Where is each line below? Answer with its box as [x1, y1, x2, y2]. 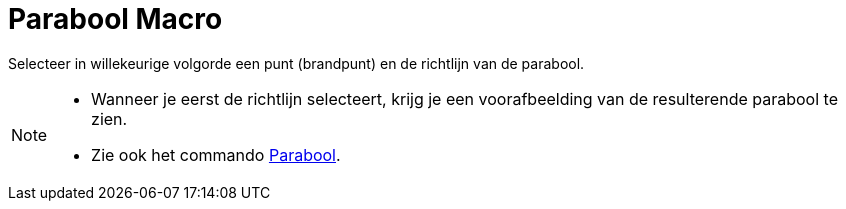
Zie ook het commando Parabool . [91, 144, 341, 165]
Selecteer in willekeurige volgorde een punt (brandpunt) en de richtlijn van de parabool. [8, 54, 585, 72]
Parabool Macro [8, 2, 223, 36]
